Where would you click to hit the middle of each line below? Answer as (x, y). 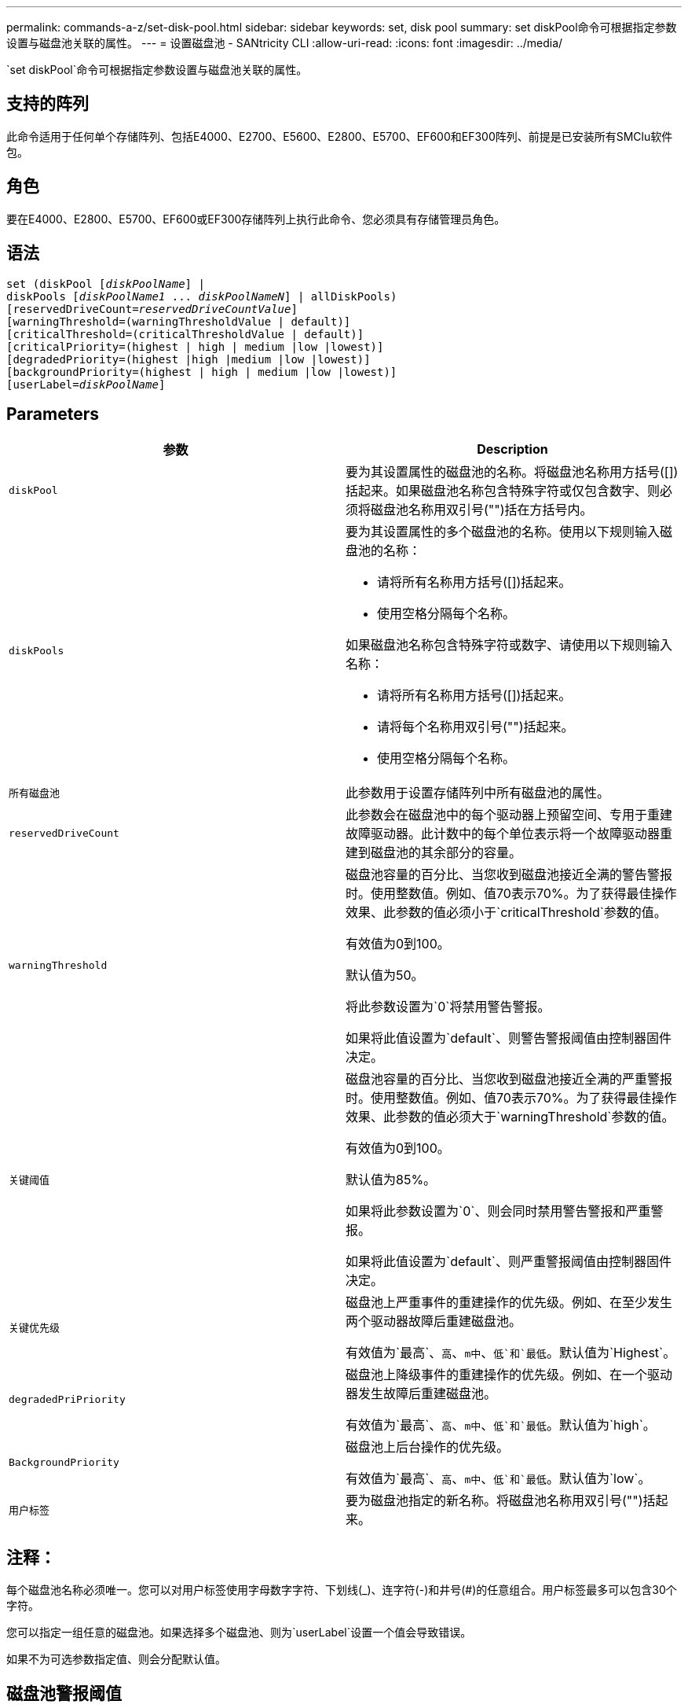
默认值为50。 (385, 975)
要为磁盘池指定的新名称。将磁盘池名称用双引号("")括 (501, 1501)
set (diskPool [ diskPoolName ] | (106, 283)
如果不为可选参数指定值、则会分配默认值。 (116, 1659)
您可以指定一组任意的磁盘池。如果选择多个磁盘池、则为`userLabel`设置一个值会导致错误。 (239, 1633)
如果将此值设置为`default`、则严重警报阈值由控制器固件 (509, 1262)
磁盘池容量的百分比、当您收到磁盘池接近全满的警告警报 (509, 875)
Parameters (53, 414)
